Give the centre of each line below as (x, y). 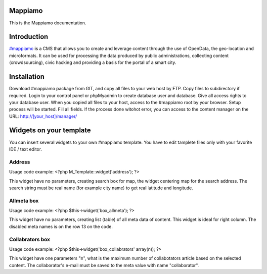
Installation (27, 77)
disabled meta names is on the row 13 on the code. (61, 226)
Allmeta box (24, 201)
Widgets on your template (50, 131)
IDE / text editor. (25, 149)
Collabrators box (30, 239)
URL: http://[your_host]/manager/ (43, 116)
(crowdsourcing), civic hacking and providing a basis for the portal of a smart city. (93, 62)
